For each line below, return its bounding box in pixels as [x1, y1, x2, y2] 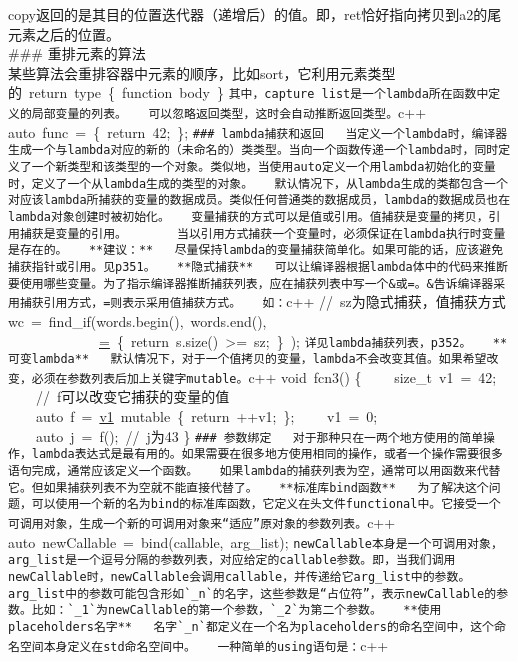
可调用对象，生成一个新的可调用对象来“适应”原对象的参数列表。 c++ [8, 511, 396, 532]
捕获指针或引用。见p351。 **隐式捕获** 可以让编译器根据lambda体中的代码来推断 [8, 259, 508, 274]
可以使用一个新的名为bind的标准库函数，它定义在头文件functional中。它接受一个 [31, 497, 501, 512]
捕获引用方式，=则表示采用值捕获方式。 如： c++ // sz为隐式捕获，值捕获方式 [19, 291, 506, 312]
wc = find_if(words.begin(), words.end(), [8, 310, 267, 331]
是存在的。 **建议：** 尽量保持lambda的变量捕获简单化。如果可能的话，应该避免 [8, 243, 504, 258]
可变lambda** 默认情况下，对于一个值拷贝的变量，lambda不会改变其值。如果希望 [8, 352, 487, 367]
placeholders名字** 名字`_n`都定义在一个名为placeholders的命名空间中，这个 [8, 619, 494, 634]
